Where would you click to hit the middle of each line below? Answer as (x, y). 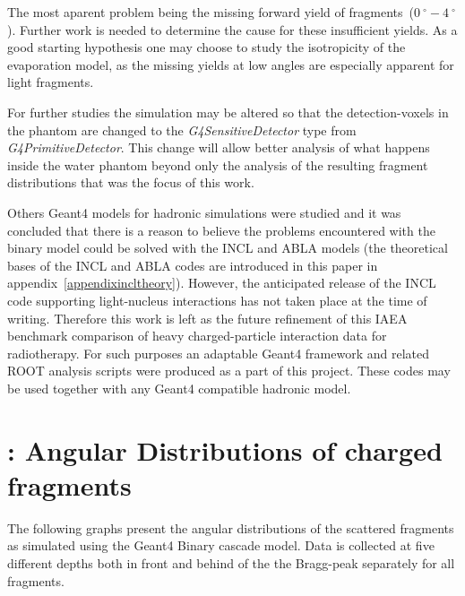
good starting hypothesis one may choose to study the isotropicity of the (207, 47)
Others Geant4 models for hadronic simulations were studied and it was (204, 212)
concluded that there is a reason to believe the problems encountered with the (221, 230)
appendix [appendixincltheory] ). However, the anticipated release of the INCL (222, 283)
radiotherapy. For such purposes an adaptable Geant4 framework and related (219, 353)
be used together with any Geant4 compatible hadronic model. (179, 388)
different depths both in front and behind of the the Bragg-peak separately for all (231, 562)
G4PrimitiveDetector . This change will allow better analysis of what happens (219, 147)
